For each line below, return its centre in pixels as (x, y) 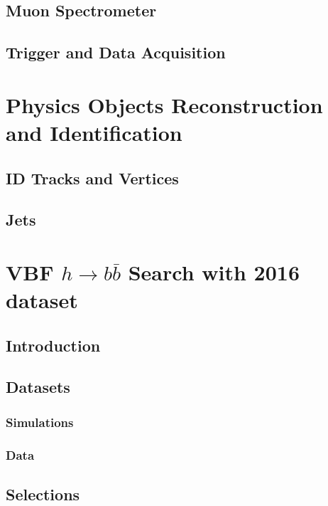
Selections (43, 494)
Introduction (53, 345)
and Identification (94, 132)
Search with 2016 (214, 272)
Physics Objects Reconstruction (164, 104)
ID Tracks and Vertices (92, 178)
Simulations (40, 422)
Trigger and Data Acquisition (116, 52)
